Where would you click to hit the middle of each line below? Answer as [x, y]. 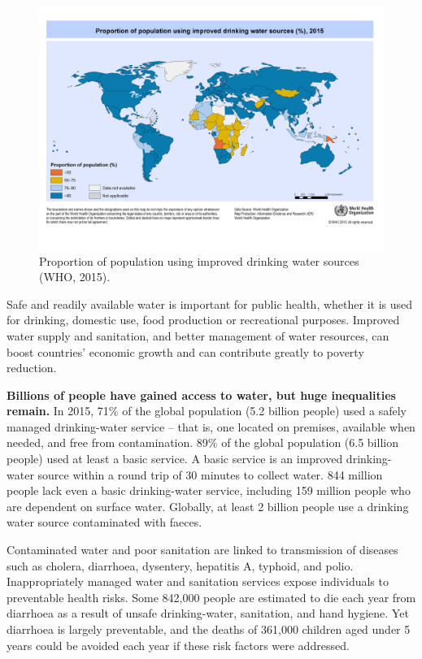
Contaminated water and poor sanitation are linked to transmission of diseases [202, 550]
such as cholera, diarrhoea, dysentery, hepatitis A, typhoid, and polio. [180, 565]
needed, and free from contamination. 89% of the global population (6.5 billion [202, 442]
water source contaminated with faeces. [104, 522]
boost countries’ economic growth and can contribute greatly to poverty [185, 351]
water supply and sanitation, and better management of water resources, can [198, 335]
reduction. [32, 368]
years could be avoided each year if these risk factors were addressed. [178, 645]
